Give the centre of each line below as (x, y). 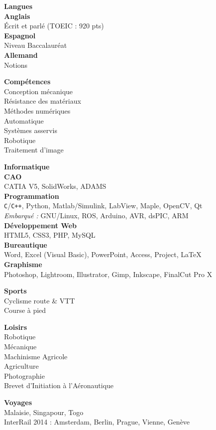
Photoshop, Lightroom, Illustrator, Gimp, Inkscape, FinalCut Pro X (108, 274)
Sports (15, 291)
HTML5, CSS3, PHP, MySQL (50, 235)
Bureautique (26, 244)
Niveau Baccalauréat (36, 45)
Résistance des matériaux (43, 101)
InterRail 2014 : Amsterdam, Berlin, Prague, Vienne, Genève (97, 422)
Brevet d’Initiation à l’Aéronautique (59, 385)
